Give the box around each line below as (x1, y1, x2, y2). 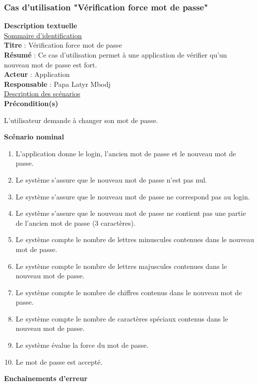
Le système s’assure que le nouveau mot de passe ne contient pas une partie (15, 208, 246, 218)
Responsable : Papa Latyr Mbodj (4, 78, 111, 89)
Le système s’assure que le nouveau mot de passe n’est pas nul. (15, 174, 207, 185)
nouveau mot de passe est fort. (4, 59, 97, 69)
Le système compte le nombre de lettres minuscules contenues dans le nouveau (15, 234, 255, 245)
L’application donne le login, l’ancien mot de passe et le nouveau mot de (15, 148, 236, 158)
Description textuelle (4, 20, 77, 31)
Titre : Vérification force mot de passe (4, 40, 122, 50)
